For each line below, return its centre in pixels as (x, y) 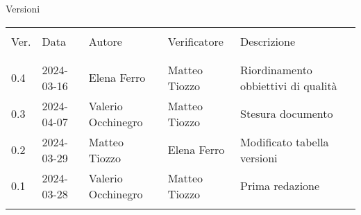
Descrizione (268, 41)
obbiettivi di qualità (289, 85)
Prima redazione (280, 186)
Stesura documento (287, 114)
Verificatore (195, 41)
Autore (105, 41)
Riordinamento (276, 69)
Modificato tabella (285, 141)
